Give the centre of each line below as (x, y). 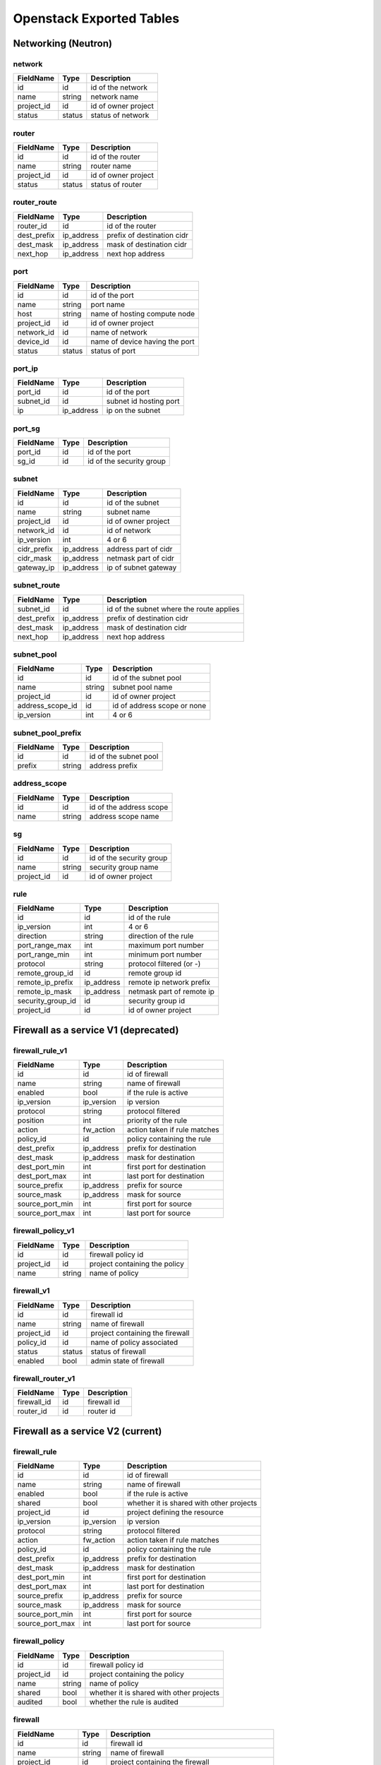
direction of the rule (161, 936)
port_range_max (44, 945)
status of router (116, 185)
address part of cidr (140, 549)
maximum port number (166, 945)
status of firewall (118, 1351)
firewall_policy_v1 (44, 1231)
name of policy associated (134, 1342)
